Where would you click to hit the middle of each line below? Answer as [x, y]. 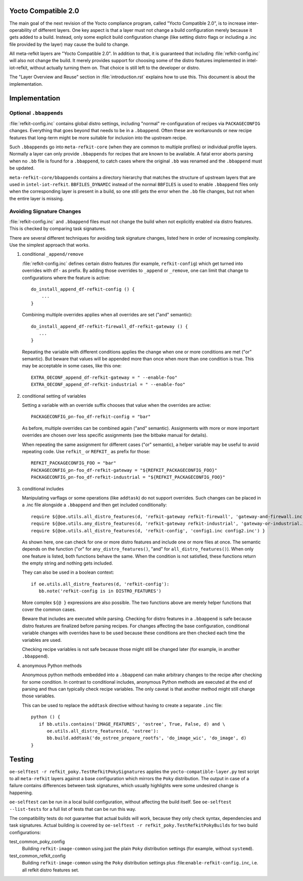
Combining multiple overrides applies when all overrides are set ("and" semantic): [107, 315]
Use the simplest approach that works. [50, 245]
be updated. [22, 168]
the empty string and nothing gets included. [67, 563]
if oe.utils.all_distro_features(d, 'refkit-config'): [100, 584]
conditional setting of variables [54, 396]
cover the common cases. [49, 610]
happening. [21, 793]
